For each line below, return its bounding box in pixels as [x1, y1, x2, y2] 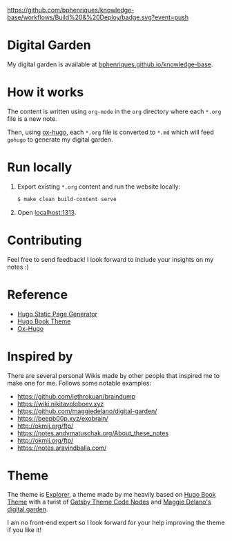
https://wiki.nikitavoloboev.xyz [17, 399, 104, 408]
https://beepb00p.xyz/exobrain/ [17, 414, 108, 422]
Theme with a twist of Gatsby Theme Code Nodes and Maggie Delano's [7, 497, 212, 506]
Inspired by [7, 348, 73, 364]
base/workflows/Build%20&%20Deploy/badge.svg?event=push [7, 13, 188, 21]
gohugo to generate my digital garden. [7, 135, 113, 144]
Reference [7, 287, 68, 303]
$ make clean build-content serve [17, 196, 117, 202]
